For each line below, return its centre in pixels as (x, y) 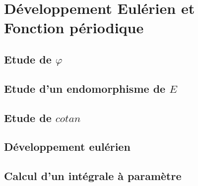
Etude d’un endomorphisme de (85, 88)
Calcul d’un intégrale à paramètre (93, 176)
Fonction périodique (74, 28)
